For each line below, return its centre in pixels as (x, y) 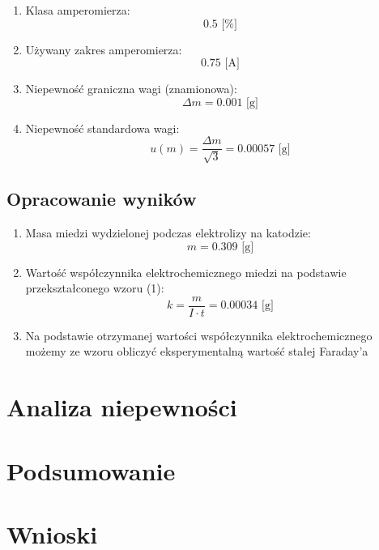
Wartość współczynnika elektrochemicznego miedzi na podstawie (186, 272)
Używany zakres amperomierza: (104, 49)
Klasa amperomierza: (78, 10)
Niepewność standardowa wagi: (102, 128)
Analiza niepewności (122, 407)
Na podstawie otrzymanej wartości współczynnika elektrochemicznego (199, 335)
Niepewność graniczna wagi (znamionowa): (131, 89)
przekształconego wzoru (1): (95, 288)
